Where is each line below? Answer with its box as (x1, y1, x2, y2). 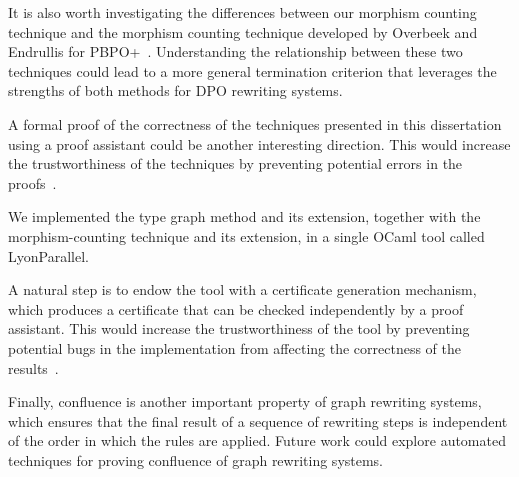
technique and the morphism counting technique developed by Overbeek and (8, 21, 478, 42)
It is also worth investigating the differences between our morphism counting (8, 2, 477, 22)
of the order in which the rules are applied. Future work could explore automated (8, 430, 506, 451)
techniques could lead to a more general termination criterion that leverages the (8, 60, 497, 81)
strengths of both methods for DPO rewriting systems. (8, 80, 343, 101)
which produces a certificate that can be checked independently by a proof (8, 298, 464, 319)
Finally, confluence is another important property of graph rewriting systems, (8, 391, 482, 412)
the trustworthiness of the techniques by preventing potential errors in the (8, 153, 463, 174)
